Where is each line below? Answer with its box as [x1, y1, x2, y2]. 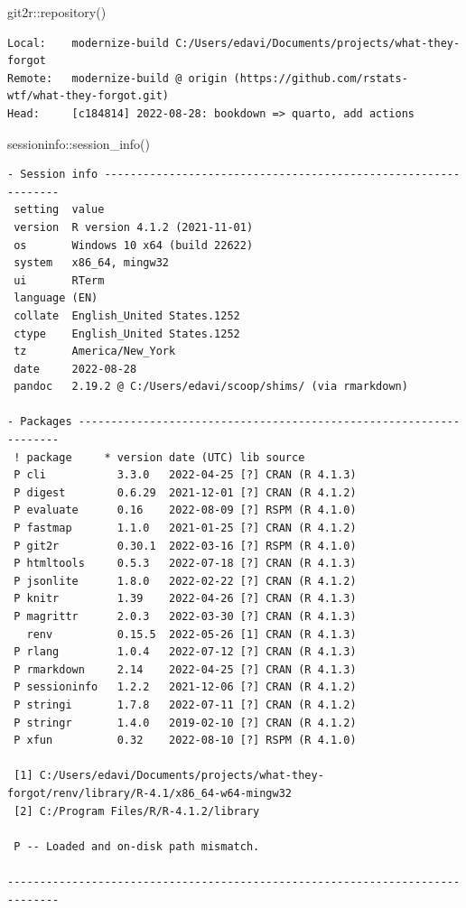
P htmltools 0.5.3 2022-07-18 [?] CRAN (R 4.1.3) [14, 557, 357, 570]
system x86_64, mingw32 [14, 256, 169, 270]
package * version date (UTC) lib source [26, 450, 305, 464]
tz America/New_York [14, 345, 176, 358]
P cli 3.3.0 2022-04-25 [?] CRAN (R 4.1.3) [14, 468, 357, 482]
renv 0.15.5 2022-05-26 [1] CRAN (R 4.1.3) [26, 627, 357, 641]
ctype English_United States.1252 [14, 327, 240, 340]
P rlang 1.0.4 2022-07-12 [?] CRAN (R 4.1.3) [14, 645, 357, 659]
